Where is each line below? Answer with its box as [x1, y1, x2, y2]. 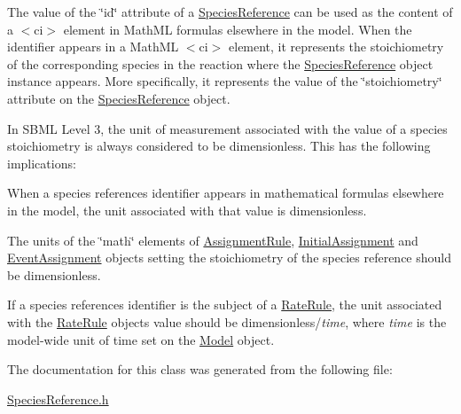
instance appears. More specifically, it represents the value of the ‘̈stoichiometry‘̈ [7, 72, 442, 90]
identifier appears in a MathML [7, 37, 179, 56]
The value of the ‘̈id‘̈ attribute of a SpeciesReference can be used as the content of [7, 3, 453, 20]
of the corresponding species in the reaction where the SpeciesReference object [7, 54, 434, 73]
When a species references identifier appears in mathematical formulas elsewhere [7, 184, 444, 202]
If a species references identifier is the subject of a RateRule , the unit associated [7, 295, 442, 314]
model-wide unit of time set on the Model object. [7, 330, 275, 348]
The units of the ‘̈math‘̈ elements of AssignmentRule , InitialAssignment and [7, 230, 418, 249]
